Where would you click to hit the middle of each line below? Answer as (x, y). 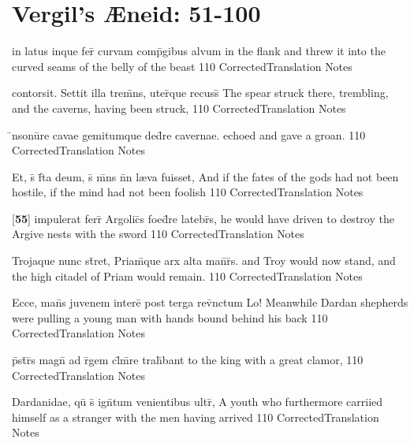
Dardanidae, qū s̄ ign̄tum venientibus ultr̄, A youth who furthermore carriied (198, 402)
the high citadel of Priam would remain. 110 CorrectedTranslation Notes (187, 275)
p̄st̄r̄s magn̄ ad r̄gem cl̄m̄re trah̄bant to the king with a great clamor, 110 (188, 360)
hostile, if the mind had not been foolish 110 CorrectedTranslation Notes (188, 192)
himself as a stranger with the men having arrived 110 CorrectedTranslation (196, 417)
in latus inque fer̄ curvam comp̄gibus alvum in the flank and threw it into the (199, 51)
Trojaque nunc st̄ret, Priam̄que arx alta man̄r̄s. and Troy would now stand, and (204, 261)
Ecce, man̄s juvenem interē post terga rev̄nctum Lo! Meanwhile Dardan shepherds (210, 302)
